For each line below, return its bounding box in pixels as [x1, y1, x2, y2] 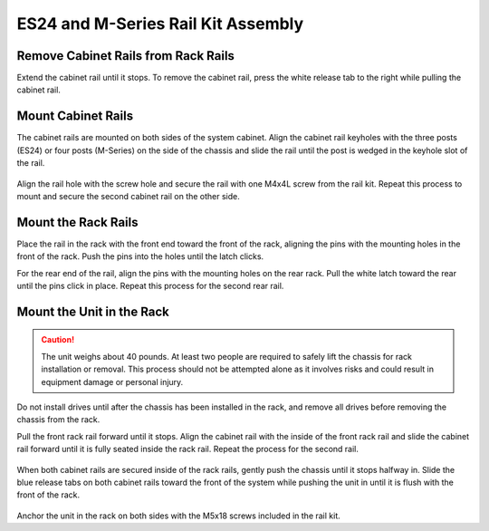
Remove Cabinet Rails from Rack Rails [16, 48, 235, 63]
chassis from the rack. [16, 414, 101, 425]
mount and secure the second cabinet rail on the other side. [16, 190, 240, 201]
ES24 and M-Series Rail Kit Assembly [16, 14, 304, 34]
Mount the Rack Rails [16, 214, 139, 230]
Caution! [41, 334, 75, 345]
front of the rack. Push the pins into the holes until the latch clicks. [16, 251, 264, 262]
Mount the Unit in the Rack [16, 304, 169, 319]
